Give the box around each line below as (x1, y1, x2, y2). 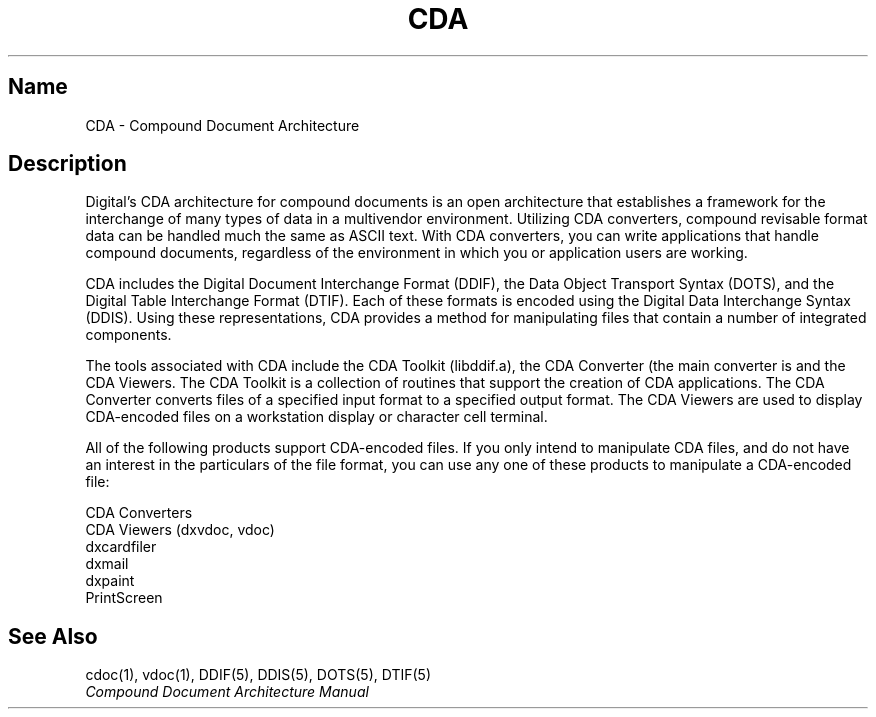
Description (8, 151, 127, 177)
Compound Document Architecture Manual (85, 683, 369, 701)
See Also (8, 623, 98, 649)
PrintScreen (85, 589, 163, 607)
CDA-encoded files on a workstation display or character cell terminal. (85, 408, 548, 426)
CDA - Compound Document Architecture (85, 116, 360, 134)
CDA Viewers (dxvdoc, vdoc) (85, 521, 275, 539)
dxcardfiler (85, 538, 157, 556)
